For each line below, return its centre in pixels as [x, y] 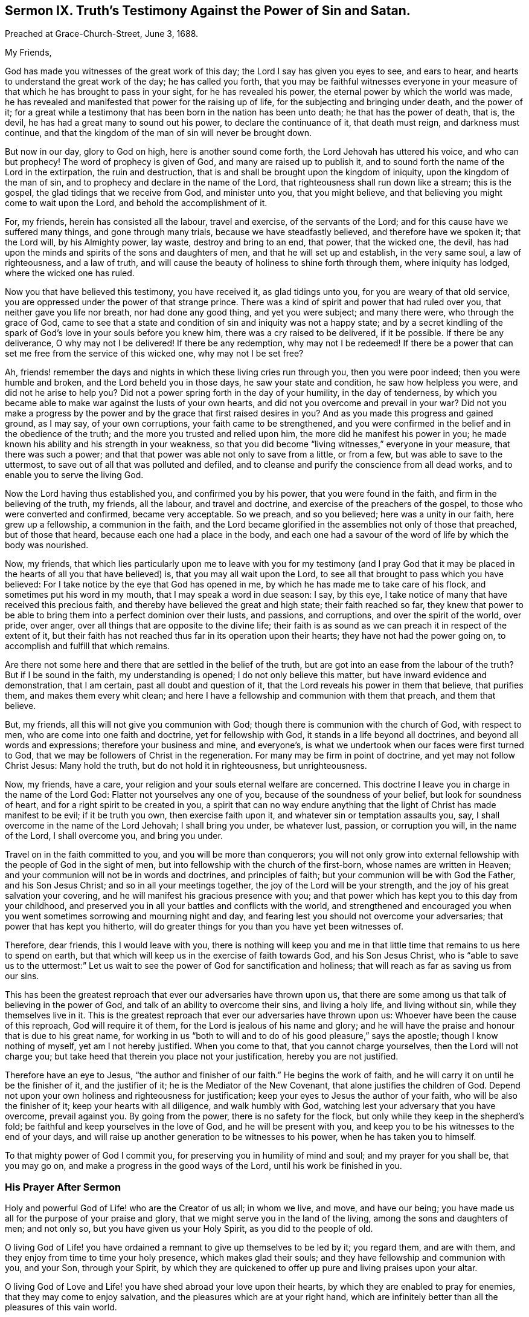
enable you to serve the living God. [74, 475]
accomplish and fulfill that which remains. [88, 646]
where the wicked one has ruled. [70, 273]
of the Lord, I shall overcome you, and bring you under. [114, 836]
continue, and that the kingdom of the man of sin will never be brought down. [159, 133]
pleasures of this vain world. [61, 1307]
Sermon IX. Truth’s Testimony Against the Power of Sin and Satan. [208, 11]
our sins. [22, 976]
